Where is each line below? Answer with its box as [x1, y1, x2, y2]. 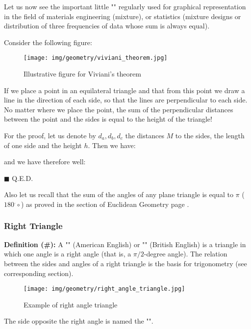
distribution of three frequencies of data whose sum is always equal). [4, 21, 210, 31]
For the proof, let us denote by [4, 130, 96, 140]
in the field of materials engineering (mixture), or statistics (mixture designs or [4, 11, 241, 21]
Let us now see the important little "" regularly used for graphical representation [4, 1, 246, 11]
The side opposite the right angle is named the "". [4, 316, 153, 326]
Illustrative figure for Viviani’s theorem [24, 69, 141, 79]
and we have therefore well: [4, 156, 86, 167]
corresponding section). [4, 268, 74, 278]
